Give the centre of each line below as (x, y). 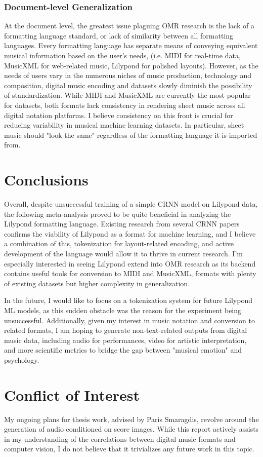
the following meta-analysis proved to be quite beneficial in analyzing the (118, 214)
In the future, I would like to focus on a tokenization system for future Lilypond (128, 300)
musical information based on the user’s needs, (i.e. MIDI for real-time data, (122, 55)
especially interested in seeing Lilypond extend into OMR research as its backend (130, 263)
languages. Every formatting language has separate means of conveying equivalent (131, 45)
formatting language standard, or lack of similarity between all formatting (119, 35)
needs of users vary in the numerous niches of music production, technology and (128, 75)
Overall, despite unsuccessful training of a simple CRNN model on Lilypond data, (131, 204)
